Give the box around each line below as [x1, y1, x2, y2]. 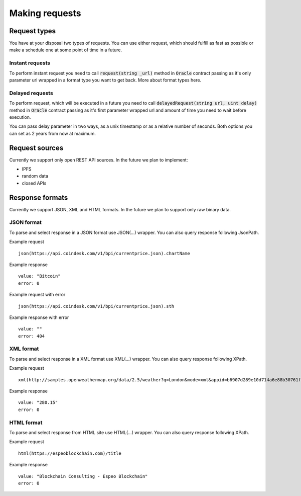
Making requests [9, 8, 81, 19]
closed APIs [22, 180, 47, 186]
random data [22, 173, 49, 179]
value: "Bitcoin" [18, 273, 61, 279]
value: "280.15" [18, 400, 58, 405]
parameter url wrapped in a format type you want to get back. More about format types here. [9, 77, 202, 83]
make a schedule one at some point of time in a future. [9, 47, 122, 53]
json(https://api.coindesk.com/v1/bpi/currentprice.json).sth [18, 303, 175, 309]
